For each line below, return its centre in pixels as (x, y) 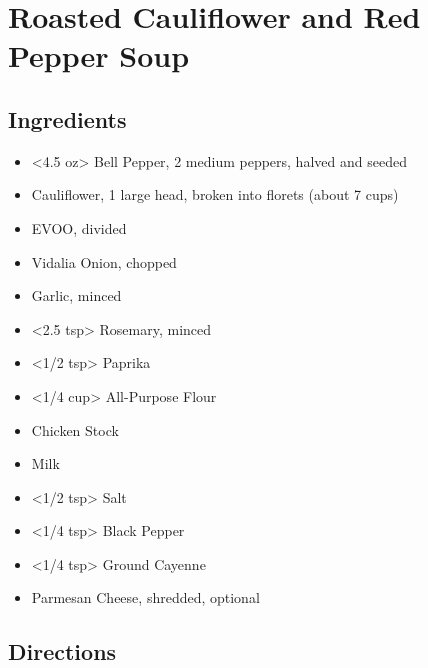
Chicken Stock (75, 429)
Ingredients (67, 118)
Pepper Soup (99, 55)
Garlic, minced (76, 295)
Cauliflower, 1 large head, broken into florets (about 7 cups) (215, 194)
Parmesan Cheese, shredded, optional (145, 597)
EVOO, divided (79, 227)
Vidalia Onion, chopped (104, 261)
